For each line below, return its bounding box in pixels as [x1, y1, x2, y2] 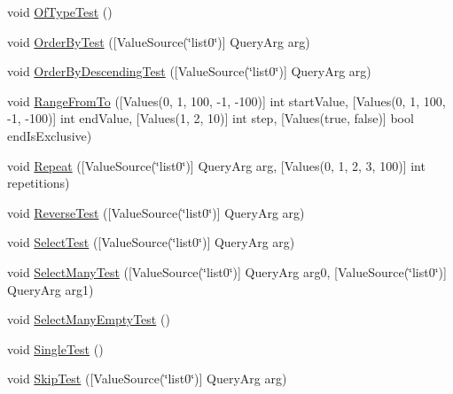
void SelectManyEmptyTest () [7, 310, 170, 328]
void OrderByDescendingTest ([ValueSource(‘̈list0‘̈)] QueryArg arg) [7, 62, 371, 81]
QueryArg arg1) [7, 280, 94, 298]
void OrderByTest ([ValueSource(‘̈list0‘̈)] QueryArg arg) [7, 32, 310, 50]
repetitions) [7, 174, 70, 192]
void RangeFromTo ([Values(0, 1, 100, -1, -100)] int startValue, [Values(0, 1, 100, [7, 91, 446, 110]
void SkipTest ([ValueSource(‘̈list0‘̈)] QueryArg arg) [7, 369, 287, 388]
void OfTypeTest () [7, 3, 113, 20]
